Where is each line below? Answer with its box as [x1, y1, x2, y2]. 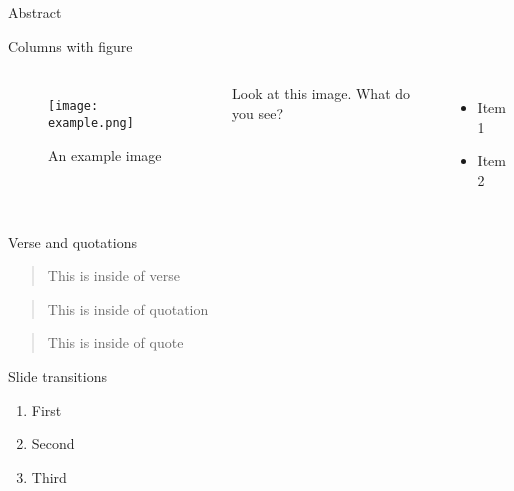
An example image [48, 144, 162, 165]
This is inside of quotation [47, 298, 209, 319]
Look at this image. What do [232, 83, 411, 104]
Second [31, 433, 75, 454]
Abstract [8, 2, 62, 22]
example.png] [48, 115, 134, 130]
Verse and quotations [8, 231, 137, 252]
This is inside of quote [47, 332, 184, 353]
